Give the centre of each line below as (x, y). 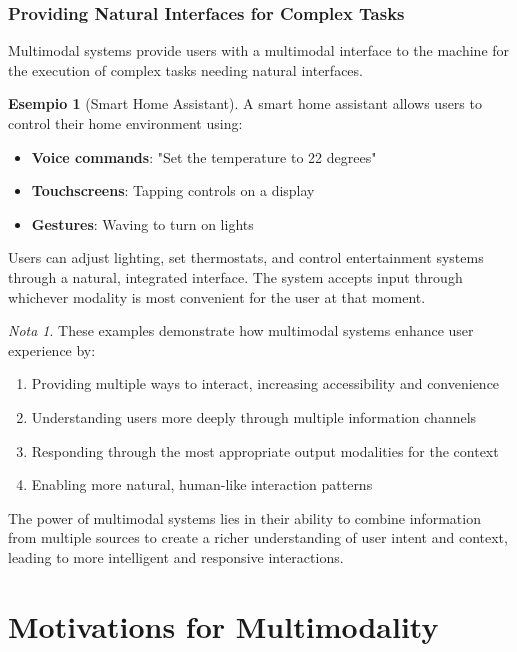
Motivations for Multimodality (223, 625)
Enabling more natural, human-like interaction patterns (202, 484)
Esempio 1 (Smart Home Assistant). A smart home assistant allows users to (245, 103)
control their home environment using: (125, 123)
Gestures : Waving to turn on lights (142, 223)
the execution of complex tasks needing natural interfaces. (185, 69)
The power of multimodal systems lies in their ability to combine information (244, 517)
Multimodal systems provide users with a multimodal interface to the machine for (259, 50)
